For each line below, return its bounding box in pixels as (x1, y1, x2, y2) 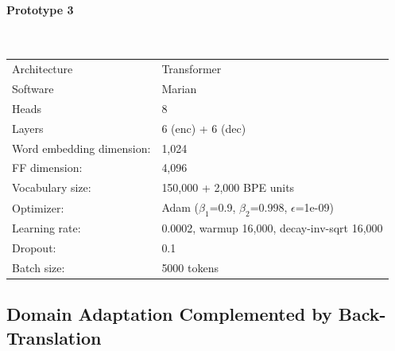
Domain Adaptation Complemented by (6, 302, 332, 326)
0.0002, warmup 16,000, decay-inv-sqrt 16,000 (161, 220, 383, 236)
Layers (12, 119, 44, 136)
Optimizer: (12, 199, 64, 216)
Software (12, 80, 54, 96)
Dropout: (12, 239, 56, 255)
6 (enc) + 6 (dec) (161, 119, 246, 136)
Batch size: (12, 259, 65, 275)
